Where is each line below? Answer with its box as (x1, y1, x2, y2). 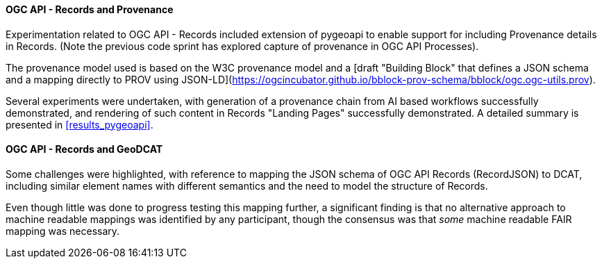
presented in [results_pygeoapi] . (6, 118, 153, 131)
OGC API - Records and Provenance (6, 3, 174, 15)
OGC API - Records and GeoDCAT (6, 143, 163, 156)
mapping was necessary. (6, 224, 120, 237)
